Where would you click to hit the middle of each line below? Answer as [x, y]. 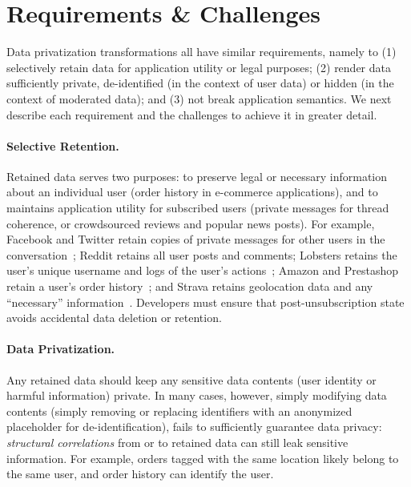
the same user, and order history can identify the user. [140, 474]
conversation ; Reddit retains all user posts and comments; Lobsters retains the [202, 254]
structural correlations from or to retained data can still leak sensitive [177, 442]
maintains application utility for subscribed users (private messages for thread [198, 208]
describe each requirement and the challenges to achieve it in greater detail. [192, 114]
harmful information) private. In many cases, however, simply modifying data [197, 395]
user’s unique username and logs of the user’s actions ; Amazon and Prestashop [203, 270]
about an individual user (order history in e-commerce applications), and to [192, 192]
